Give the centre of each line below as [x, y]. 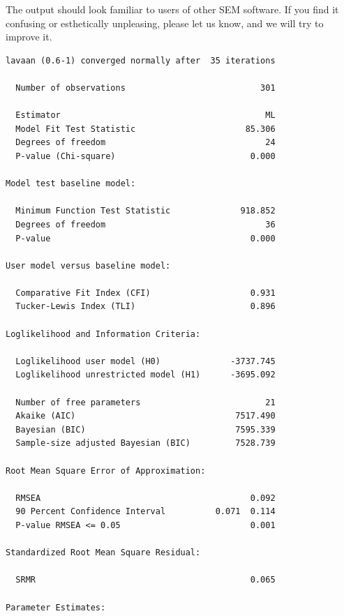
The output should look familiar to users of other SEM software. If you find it [172, 9]
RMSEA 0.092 [145, 498]
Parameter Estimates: [56, 607]
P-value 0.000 [145, 238]
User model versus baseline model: [88, 265]
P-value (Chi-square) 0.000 [145, 156]
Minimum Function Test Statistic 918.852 [145, 211]
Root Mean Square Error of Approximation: [106, 471]
